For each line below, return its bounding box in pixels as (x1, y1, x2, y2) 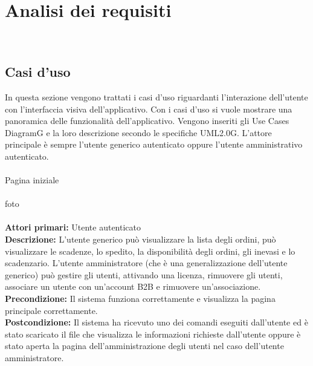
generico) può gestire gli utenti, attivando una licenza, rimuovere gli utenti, (5, 268, 283, 281)
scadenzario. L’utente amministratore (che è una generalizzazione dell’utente (5, 257, 288, 269)
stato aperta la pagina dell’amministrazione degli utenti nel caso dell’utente (5, 339, 284, 352)
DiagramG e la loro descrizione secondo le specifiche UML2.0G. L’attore (5, 126, 272, 139)
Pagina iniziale (5, 174, 59, 186)
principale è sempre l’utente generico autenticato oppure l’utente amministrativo (5, 138, 303, 151)
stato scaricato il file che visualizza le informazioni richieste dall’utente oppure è (5, 327, 301, 340)
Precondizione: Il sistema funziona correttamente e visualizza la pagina (5, 292, 276, 305)
